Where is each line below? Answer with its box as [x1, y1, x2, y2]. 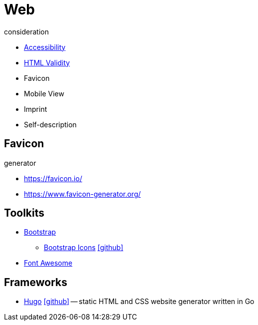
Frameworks [4, 276, 68, 289]
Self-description [24, 120, 77, 129]
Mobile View [24, 89, 64, 98]
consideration [4, 27, 49, 36]
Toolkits [4, 207, 44, 220]
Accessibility [24, 42, 66, 51]
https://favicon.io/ [24, 174, 82, 183]
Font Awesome [24, 259, 73, 268]
